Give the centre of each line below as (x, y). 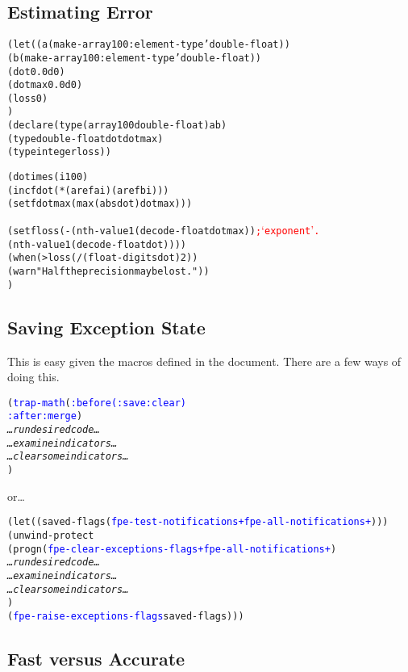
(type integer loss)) (59, 152)
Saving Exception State (106, 327)
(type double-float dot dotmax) (85, 139)
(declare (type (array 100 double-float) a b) (117, 126)
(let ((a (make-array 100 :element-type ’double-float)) (149, 45)
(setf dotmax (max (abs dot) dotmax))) (100, 204)
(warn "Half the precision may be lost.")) (108, 272)
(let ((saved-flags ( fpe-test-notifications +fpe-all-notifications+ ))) (198, 522)
